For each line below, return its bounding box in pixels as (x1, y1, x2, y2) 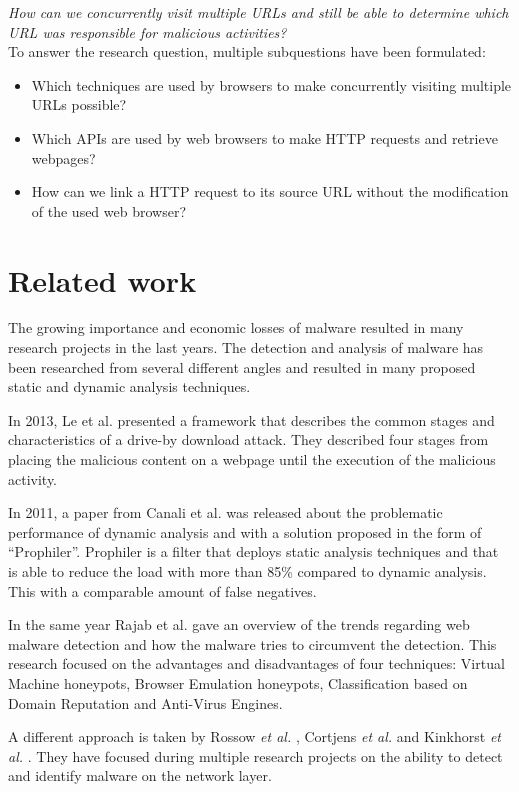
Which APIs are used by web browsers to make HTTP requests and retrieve (31, 127, 498, 148)
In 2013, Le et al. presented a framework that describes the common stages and (8, 409, 495, 430)
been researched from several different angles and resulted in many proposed (8, 356, 476, 377)
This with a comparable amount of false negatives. (8, 580, 317, 601)
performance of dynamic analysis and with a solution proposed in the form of (8, 521, 482, 542)
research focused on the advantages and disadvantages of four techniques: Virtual (8, 653, 505, 674)
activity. (8, 468, 58, 489)
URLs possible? (31, 94, 127, 115)
